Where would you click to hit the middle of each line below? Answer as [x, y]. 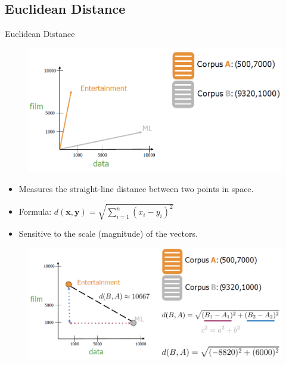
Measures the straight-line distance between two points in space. [136, 189]
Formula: [35, 211]
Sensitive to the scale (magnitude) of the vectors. [108, 233]
